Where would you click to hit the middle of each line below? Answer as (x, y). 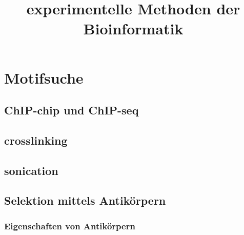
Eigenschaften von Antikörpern (70, 226)
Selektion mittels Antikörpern (85, 200)
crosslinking (36, 140)
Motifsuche (44, 77)
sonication (31, 170)
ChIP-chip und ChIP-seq (72, 110)
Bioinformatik (133, 28)
